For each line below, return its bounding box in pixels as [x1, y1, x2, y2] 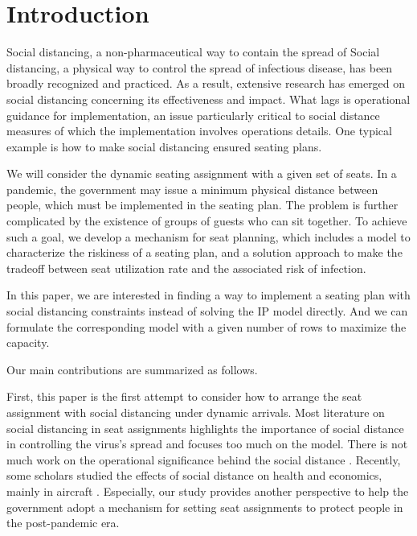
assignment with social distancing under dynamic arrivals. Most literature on [6, 404, 385, 420]
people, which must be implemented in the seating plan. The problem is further [6, 196, 399, 213]
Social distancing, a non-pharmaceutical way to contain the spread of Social [6, 43, 380, 60]
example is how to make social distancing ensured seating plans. [6, 138, 322, 155]
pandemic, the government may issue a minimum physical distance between [6, 180, 378, 197]
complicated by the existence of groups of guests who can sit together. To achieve [6, 212, 407, 229]
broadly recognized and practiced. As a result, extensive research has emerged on [6, 75, 406, 92]
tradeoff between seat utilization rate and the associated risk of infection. [6, 259, 366, 276]
